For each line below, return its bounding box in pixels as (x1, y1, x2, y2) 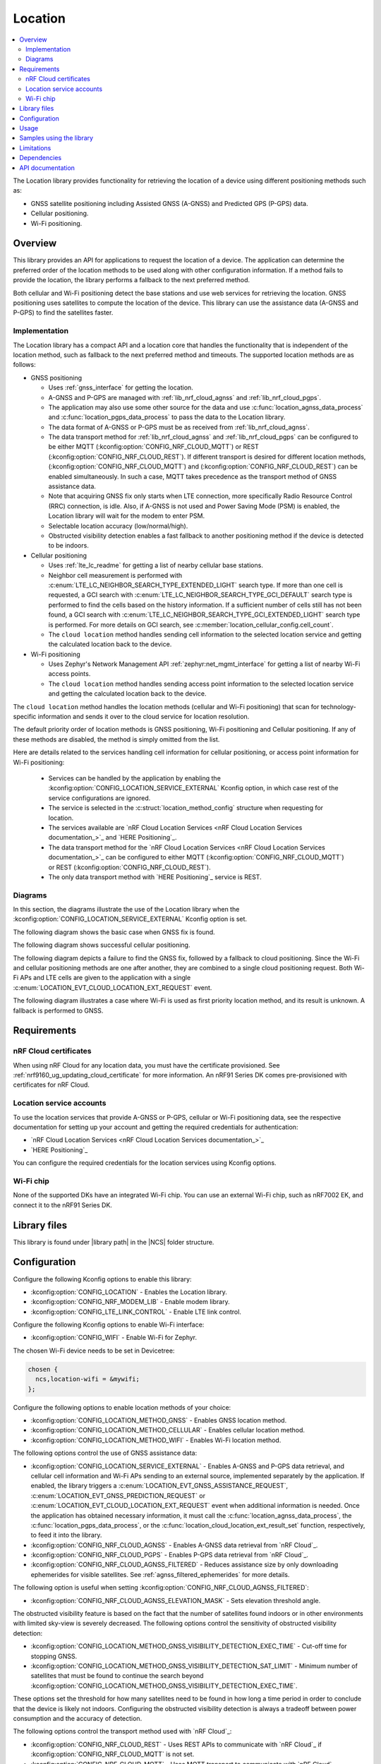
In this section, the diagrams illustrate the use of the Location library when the (13, 905, 240, 914)
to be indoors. (48, 541, 90, 550)
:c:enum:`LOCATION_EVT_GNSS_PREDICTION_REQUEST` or (30, 1491, 206, 1499)
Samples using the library (19, 134, 94, 143)
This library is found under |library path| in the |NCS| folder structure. (13, 1238, 214, 1246)
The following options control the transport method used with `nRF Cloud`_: (13, 1727, 232, 1736)
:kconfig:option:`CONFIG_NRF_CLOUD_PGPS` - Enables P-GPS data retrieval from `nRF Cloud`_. (30, 1551, 308, 1559)
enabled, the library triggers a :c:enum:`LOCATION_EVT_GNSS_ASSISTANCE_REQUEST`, (30, 1482, 289, 1490)
